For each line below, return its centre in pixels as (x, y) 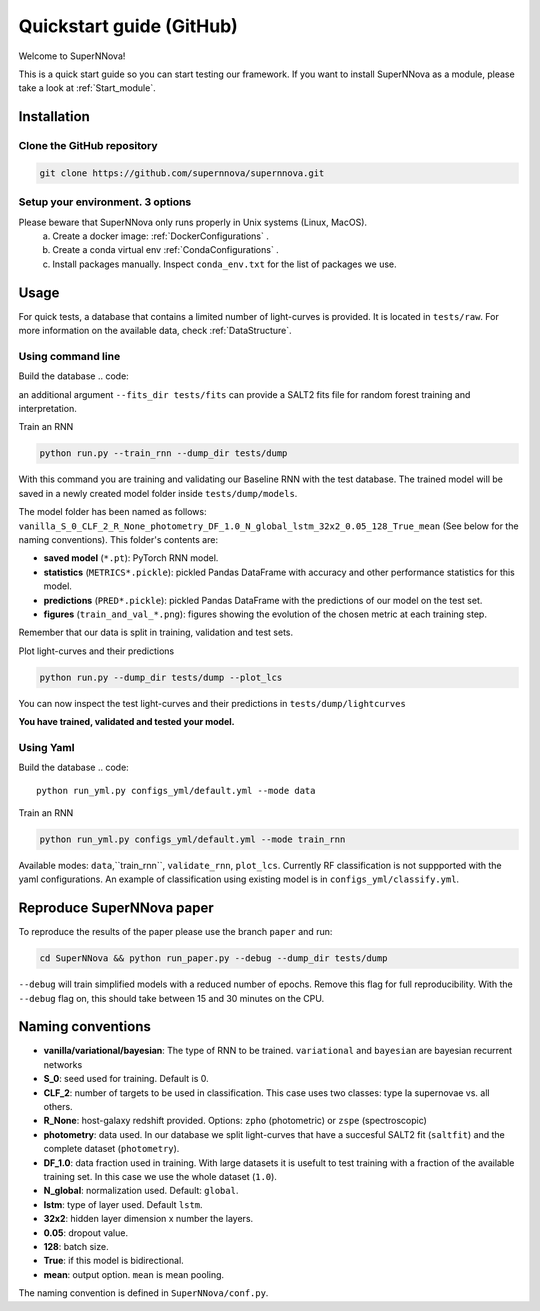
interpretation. (47, 409)
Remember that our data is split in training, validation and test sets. (156, 632)
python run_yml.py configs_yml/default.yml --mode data (176, 790)
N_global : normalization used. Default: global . (141, 1191)
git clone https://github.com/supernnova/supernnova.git (182, 173)
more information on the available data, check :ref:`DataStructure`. (155, 331)
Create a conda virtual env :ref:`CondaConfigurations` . (165, 250)
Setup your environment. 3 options (105, 202)
